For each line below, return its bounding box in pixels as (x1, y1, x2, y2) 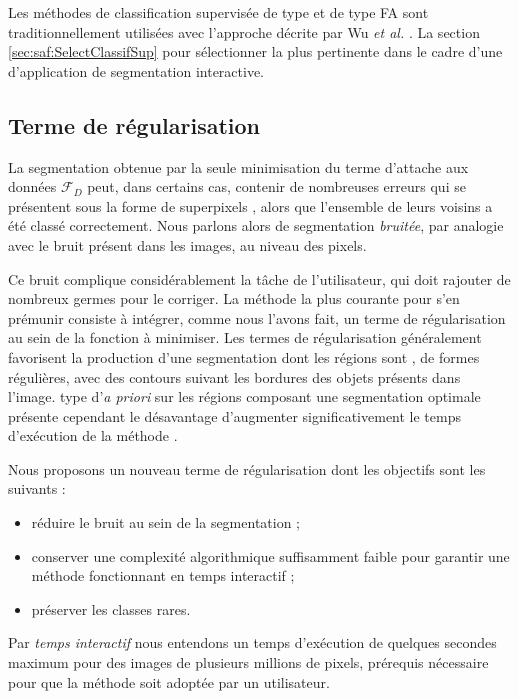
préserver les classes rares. (31, 598, 191, 619)
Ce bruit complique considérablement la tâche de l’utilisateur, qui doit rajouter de (8, 268, 511, 289)
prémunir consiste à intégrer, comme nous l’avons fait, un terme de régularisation (8, 307, 506, 328)
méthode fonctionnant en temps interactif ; (31, 565, 295, 586)
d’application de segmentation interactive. (8, 60, 265, 81)
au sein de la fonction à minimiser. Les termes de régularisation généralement (8, 327, 482, 348)
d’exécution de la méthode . (8, 425, 178, 446)
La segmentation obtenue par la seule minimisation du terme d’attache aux (8, 156, 469, 177)
